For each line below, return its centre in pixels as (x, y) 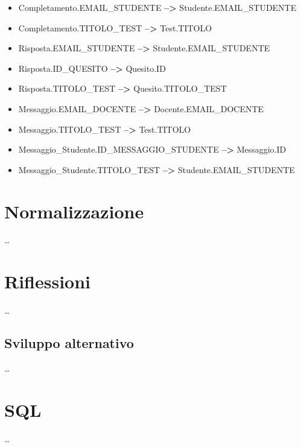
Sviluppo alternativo (69, 343)
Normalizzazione (74, 211)
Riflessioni (48, 281)
